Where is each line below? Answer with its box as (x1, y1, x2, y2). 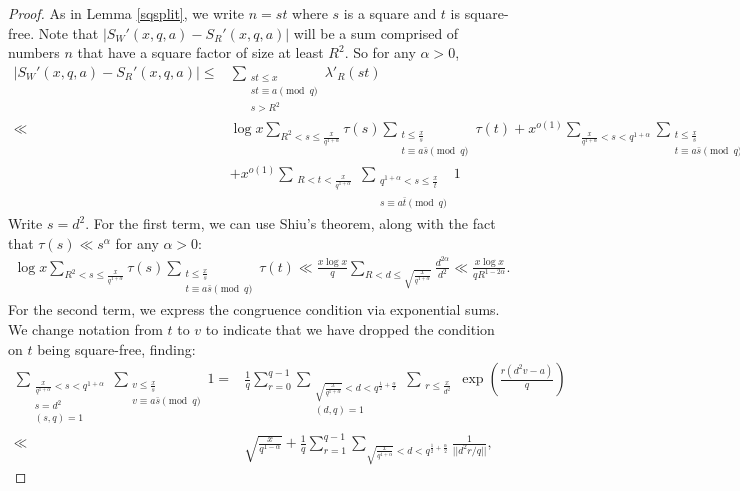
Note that (38, 22, 99, 43)
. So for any (344, 42, 416, 63)
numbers (8, 42, 60, 63)
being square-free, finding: (37, 338, 196, 359)
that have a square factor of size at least (77, 42, 324, 63)
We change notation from (8, 319, 163, 340)
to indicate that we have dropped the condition (205, 319, 495, 340)
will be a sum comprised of (293, 22, 459, 43)
